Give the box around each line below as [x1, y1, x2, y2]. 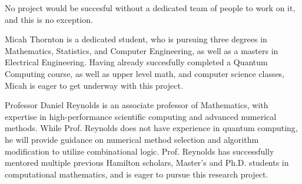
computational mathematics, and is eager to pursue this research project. [5, 168, 268, 180]
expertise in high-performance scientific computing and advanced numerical [5, 110, 277, 122]
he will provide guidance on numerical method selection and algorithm [5, 133, 259, 145]
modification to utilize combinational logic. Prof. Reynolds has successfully [5, 145, 274, 157]
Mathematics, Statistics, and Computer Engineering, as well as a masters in [5, 44, 278, 56]
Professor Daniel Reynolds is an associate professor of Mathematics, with [5, 99, 268, 111]
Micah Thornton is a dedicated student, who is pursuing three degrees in [5, 33, 267, 45]
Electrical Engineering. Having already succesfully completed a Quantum [5, 56, 268, 68]
